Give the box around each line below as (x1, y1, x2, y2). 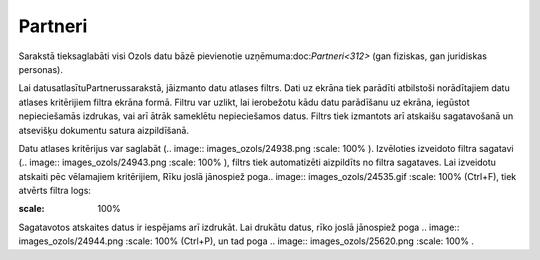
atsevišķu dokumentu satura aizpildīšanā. (18, 124, 190, 136)
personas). (18, 63, 64, 75)
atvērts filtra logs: (18, 185, 92, 197)
